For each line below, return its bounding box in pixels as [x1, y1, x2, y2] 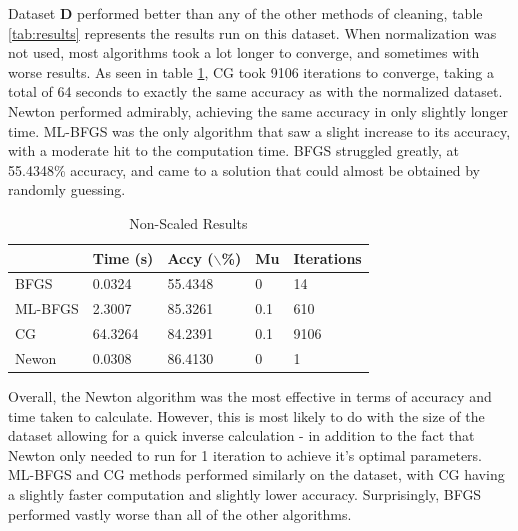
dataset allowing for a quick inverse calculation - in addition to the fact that [8, 425, 475, 446]
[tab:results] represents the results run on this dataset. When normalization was [8, 22, 497, 43]
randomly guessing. [8, 179, 126, 200]
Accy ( [167, 247, 214, 268]
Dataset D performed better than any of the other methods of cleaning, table [8, 3, 483, 23]
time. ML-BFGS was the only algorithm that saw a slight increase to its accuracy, [8, 120, 511, 141]
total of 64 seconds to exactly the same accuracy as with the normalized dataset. [8, 81, 503, 102]
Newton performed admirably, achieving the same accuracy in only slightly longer [8, 100, 509, 121]
